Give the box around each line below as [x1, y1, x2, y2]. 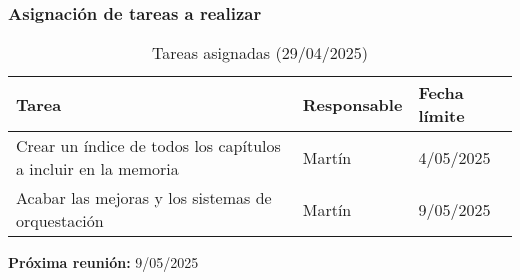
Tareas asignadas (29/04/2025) [152, 41, 368, 65]
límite [418, 104, 465, 128]
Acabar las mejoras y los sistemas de [16, 186, 272, 210]
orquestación [16, 209, 104, 233]
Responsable [302, 92, 403, 116]
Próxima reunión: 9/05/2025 [8, 252, 199, 273]
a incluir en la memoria [16, 157, 179, 181]
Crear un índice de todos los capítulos [16, 134, 281, 158]
